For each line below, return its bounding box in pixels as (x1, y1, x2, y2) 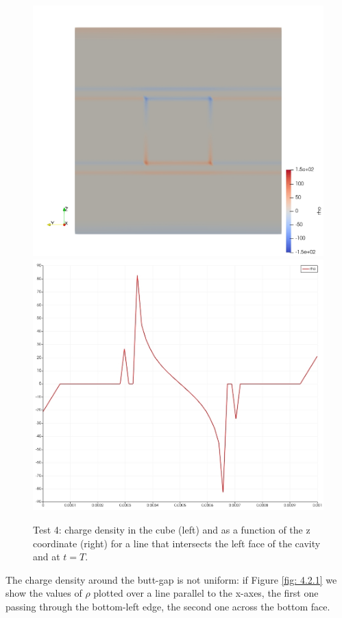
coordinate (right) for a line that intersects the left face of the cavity (33, 536, 321, 550)
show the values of (5, 586, 82, 600)
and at (33, 549, 60, 564)
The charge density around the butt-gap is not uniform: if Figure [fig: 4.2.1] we (5, 572, 337, 586)
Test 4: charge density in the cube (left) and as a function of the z (33, 523, 310, 537)
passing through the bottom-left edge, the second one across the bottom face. (5, 599, 330, 613)
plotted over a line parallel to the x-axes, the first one (93, 586, 319, 600)
